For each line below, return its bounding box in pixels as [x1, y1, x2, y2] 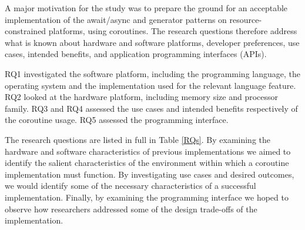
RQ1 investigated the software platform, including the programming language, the [5, 67, 300, 79]
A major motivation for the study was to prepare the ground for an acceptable [5, 2, 288, 14]
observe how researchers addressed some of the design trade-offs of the [5, 202, 257, 215]
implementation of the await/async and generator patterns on [5, 13, 227, 25]
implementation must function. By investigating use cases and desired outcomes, [5, 168, 294, 180]
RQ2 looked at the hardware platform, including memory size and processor [5, 91, 278, 103]
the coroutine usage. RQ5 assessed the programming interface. [5, 114, 229, 126]
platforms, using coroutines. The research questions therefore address [48, 25, 297, 37]
